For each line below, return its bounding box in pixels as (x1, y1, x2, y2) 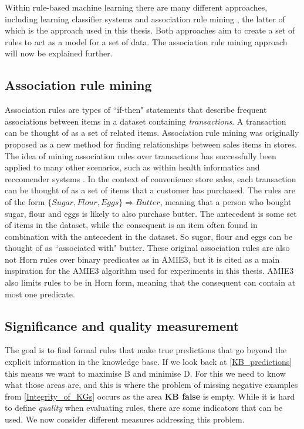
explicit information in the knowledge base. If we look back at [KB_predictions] (5, 356, 292, 368)
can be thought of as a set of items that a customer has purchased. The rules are (5, 184, 295, 196)
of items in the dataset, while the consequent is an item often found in (5, 219, 258, 231)
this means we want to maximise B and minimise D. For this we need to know (5, 367, 286, 379)
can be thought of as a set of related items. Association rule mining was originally (5, 126, 299, 139)
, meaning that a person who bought (160, 195, 292, 207)
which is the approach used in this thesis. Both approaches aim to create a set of (5, 24, 295, 36)
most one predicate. (5, 287, 75, 300)
